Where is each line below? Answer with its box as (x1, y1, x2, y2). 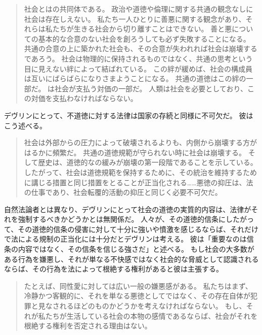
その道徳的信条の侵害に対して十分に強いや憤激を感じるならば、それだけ (18, 223, 258, 234)
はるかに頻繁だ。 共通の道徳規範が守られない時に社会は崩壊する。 (24, 147, 246, 157)
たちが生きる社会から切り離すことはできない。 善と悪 (52, 23, 232, 34)
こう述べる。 (4, 120, 47, 130)
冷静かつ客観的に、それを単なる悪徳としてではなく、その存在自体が (24, 290, 250, 301)
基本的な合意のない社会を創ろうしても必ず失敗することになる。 (38, 33, 250, 44)
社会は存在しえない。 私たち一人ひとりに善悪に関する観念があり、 (24, 13, 246, 24)
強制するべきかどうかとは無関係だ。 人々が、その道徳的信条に (18, 214, 226, 224)
